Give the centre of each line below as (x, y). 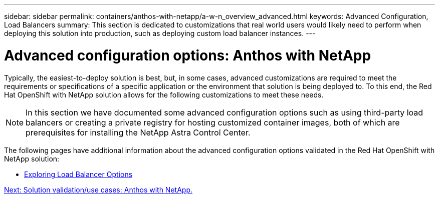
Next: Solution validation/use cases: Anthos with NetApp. (98, 189)
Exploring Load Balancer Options (78, 174)
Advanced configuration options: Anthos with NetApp (188, 55)
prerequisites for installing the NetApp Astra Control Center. (138, 132)
